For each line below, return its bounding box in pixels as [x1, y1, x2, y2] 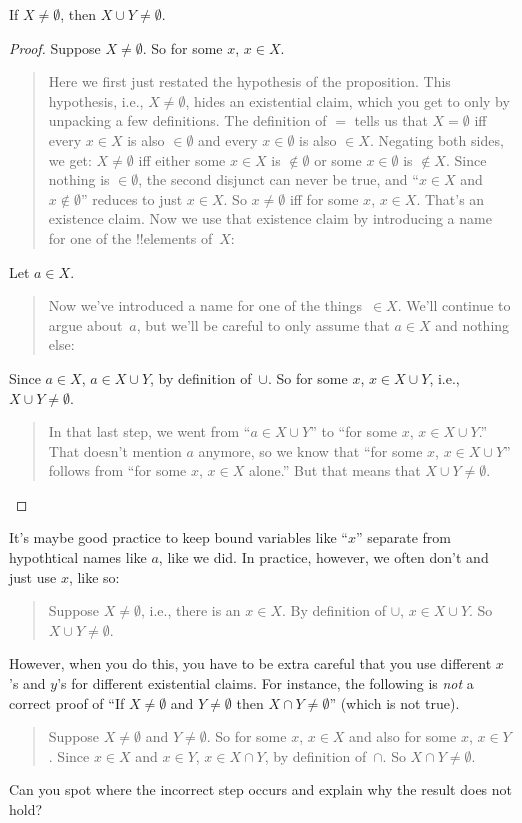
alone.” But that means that [248, 460, 421, 481]
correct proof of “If [9, 692, 125, 713]
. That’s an [416, 188, 485, 209]
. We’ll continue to [397, 295, 511, 316]
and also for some [349, 726, 457, 747]
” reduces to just [80, 188, 183, 209]
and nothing [435, 314, 510, 335]
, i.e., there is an [140, 600, 241, 621]
